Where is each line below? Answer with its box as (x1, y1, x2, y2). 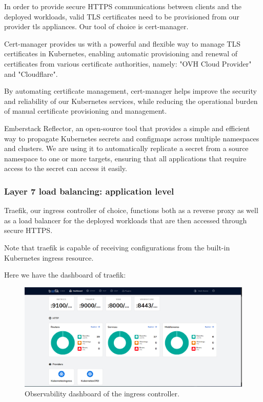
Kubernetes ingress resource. (4, 252, 94, 263)
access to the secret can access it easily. (4, 163, 127, 174)
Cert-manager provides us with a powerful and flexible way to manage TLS (4, 38, 240, 49)
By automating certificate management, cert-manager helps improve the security (4, 86, 257, 96)
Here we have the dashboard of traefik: (4, 269, 126, 280)
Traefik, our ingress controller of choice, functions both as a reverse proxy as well (4, 205, 258, 216)
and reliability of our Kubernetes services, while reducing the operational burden (4, 95, 258, 106)
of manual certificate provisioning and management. (4, 105, 167, 116)
